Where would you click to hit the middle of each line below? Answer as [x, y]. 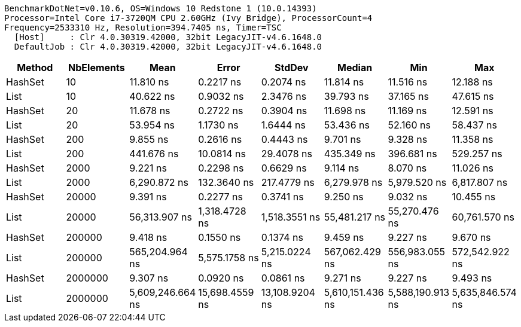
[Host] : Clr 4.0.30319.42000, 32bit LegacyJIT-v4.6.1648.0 [168, 37]
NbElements [97, 68]
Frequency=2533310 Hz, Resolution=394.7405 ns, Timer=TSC [143, 27]
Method [35, 68]
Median [355, 68]
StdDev [291, 68]
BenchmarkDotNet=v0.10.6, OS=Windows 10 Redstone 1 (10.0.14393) [161, 8]
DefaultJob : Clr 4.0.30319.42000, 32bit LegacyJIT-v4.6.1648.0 [168, 47]
